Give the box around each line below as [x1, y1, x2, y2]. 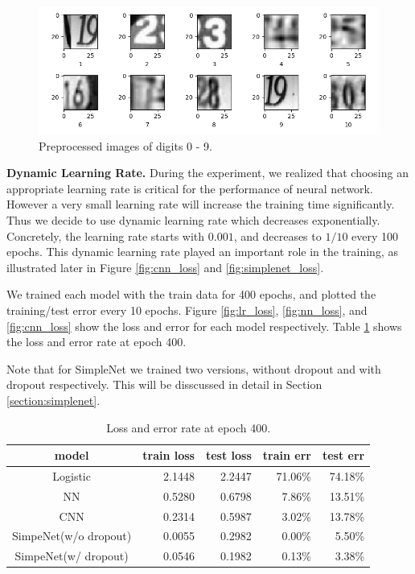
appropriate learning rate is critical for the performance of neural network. [6, 180, 373, 196]
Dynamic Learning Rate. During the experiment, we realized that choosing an [6, 164, 409, 181]
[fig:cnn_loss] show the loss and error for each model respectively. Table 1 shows [6, 317, 402, 334]
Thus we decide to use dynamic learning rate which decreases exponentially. [6, 211, 380, 228]
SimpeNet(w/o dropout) [12, 527, 132, 544]
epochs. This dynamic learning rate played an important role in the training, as [6, 243, 398, 260]
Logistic [52, 467, 91, 484]
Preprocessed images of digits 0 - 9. [39, 137, 212, 154]
